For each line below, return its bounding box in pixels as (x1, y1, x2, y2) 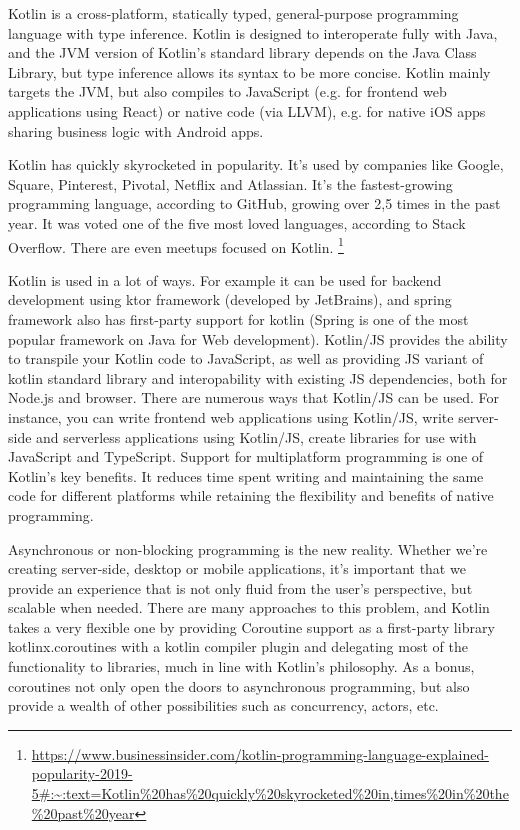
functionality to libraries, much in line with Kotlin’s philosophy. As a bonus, (8, 656, 475, 677)
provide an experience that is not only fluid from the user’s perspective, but (8, 577, 473, 598)
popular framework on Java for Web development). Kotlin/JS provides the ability (8, 328, 508, 349)
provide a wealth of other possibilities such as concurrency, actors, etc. (8, 695, 439, 716)
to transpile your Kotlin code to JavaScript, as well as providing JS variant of (8, 348, 484, 369)
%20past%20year (31, 802, 135, 823)
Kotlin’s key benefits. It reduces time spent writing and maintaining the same (8, 465, 484, 486)
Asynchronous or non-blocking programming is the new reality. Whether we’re (8, 538, 488, 559)
